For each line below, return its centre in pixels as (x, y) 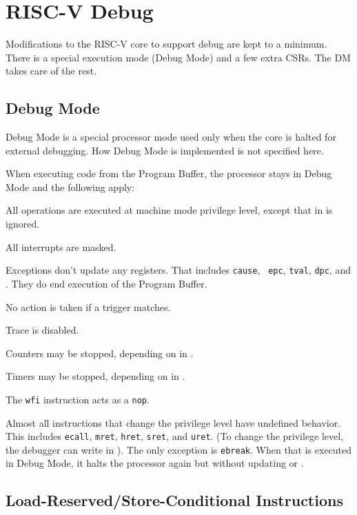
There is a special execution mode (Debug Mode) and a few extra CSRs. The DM (178, 57)
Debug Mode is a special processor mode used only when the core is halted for (171, 137)
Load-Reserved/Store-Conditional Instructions (174, 500)
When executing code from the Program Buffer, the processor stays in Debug (169, 173)
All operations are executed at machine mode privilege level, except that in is (169, 210)
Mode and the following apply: (70, 186)
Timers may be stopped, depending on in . (95, 376)
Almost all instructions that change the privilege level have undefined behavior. (173, 422)
